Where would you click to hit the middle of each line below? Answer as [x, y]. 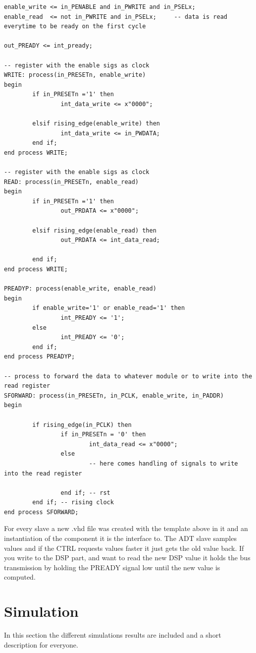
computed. [20, 577]
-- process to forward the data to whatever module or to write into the [128, 376]
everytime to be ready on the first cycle [75, 27]
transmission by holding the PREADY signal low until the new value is [112, 567]
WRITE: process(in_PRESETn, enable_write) [75, 75]
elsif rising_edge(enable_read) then [94, 230]
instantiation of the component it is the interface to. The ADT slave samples [120, 538]
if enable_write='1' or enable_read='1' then [109, 308]
